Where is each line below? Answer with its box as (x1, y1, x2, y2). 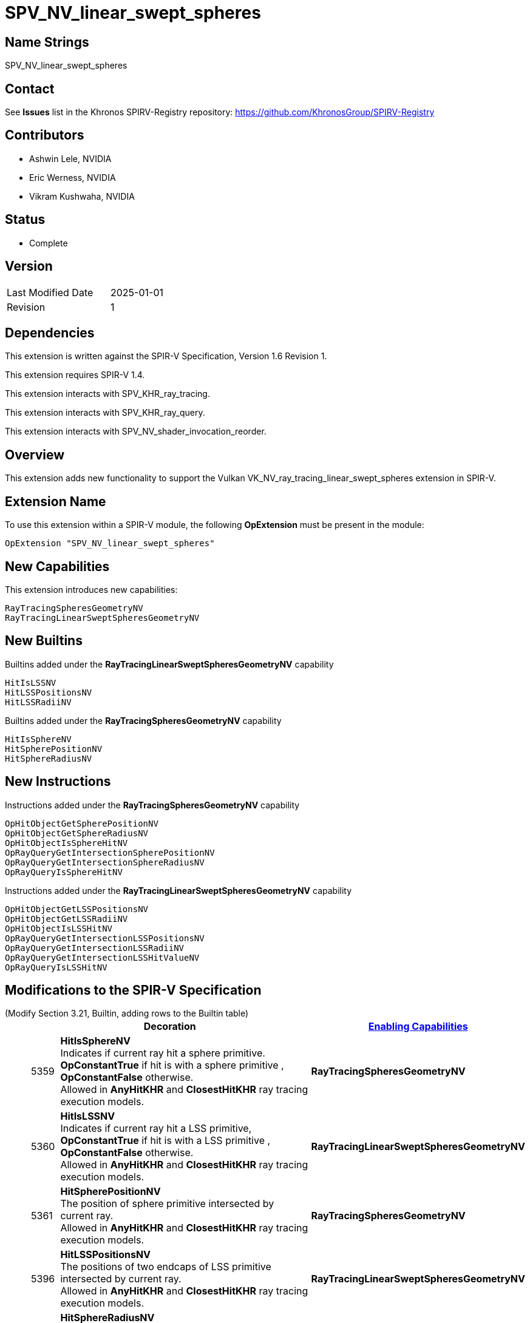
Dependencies (5, 325, 95, 340)
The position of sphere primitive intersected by (60, 1197, 274, 1210)
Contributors (5, 127, 84, 143)
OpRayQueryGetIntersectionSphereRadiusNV (5, 857, 205, 867)
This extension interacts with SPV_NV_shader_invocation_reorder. (5, 426, 267, 437)
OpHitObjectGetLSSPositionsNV (5, 904, 149, 914)
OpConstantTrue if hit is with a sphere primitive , (60, 1059, 284, 1072)
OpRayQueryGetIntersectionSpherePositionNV (5, 847, 215, 858)
